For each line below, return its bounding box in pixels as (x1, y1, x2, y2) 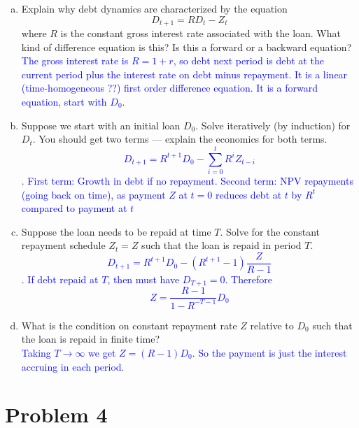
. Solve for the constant (220, 224, 320, 238)
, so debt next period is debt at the (173, 53, 324, 68)
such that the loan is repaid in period (141, 238, 302, 252)
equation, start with (21, 94, 107, 109)
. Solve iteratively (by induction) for (195, 117, 351, 132)
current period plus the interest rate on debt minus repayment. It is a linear (21, 66, 348, 81)
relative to (250, 318, 294, 332)
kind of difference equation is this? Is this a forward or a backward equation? (21, 39, 352, 54)
